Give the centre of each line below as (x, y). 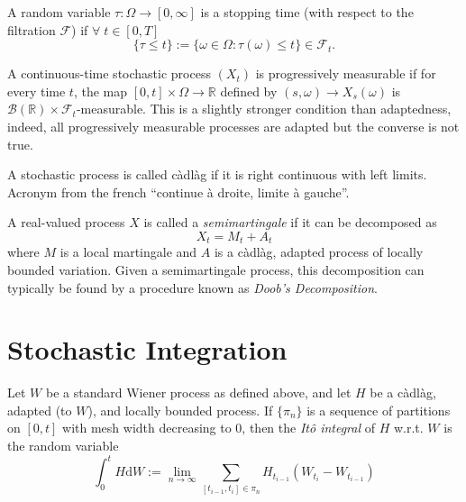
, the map (101, 91)
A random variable (59, 12)
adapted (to (40, 410)
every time (37, 91)
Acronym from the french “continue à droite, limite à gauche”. (178, 192)
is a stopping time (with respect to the (307, 12)
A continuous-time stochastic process (109, 73)
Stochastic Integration (147, 349)
